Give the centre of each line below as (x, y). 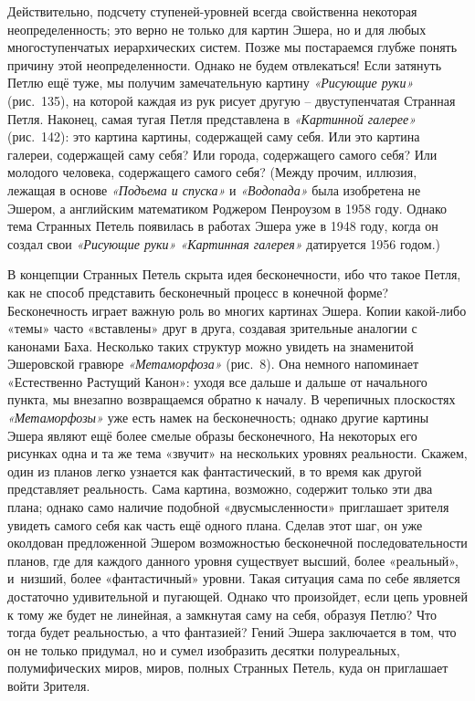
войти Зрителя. (49, 685)
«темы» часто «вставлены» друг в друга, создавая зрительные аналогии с (212, 328)
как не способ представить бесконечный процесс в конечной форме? (198, 292)
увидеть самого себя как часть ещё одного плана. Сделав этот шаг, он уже (215, 524)
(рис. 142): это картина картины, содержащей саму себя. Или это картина (214, 136)
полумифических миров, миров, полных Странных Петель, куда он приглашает (228, 668)
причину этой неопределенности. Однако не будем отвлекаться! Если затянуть (225, 64)
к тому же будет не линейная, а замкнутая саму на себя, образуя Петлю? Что (222, 614)
